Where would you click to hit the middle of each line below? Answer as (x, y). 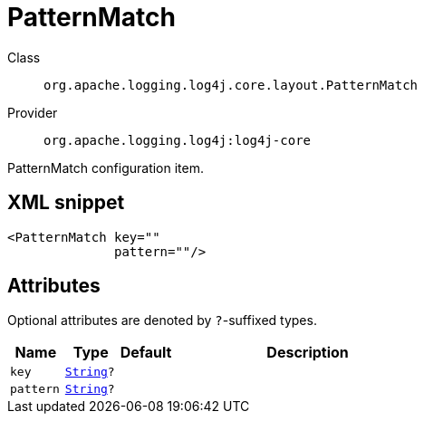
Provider (33, 112)
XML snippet (66, 203)
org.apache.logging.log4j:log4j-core (178, 140)
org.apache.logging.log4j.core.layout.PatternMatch (231, 85)
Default (146, 353)
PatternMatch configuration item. (106, 167)
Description (308, 353)
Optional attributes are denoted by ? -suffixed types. (162, 321)
